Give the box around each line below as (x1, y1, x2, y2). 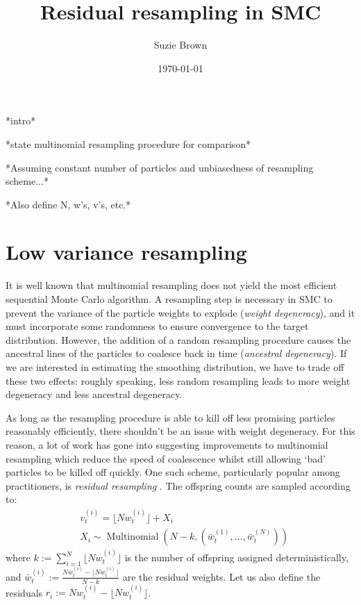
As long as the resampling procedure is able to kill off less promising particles (6, 410, 335, 424)
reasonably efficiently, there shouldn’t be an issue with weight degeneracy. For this (6, 424, 355, 438)
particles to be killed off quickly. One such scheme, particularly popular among (6, 465, 340, 479)
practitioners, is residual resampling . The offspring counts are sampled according (6, 478, 351, 492)
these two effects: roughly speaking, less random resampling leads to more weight (6, 373, 351, 388)
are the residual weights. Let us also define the (122, 569, 321, 583)
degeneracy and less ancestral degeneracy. (6, 387, 183, 401)
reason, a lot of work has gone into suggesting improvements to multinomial (6, 437, 328, 451)
